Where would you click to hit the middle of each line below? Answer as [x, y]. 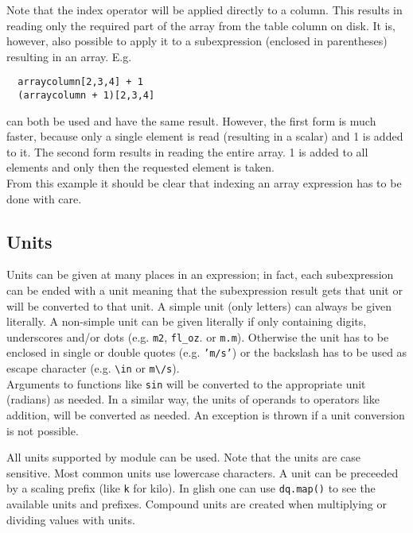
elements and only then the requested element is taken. [141, 167]
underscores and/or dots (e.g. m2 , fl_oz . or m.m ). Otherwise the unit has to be [198, 336]
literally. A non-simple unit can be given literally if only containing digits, [187, 321]
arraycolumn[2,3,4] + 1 [80, 82]
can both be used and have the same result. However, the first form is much [191, 120]
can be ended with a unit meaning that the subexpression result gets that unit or [205, 290]
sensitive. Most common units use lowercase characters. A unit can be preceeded [203, 472]
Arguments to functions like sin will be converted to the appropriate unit [186, 383]
